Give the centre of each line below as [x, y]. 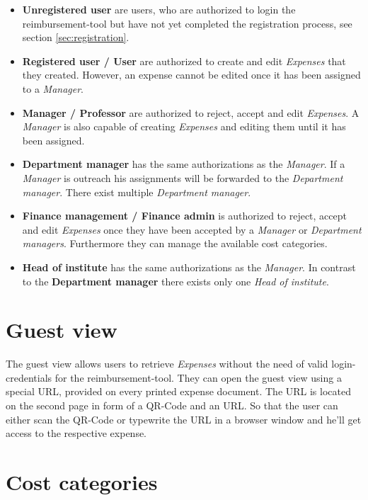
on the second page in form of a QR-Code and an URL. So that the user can [172, 405]
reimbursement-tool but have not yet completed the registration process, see [187, 23]
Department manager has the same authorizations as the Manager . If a [184, 164]
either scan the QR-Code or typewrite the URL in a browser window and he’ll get [184, 419]
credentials [29, 377]
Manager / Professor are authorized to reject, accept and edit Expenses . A [191, 112]
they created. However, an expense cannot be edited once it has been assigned [191, 75]
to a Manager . [53, 88]
